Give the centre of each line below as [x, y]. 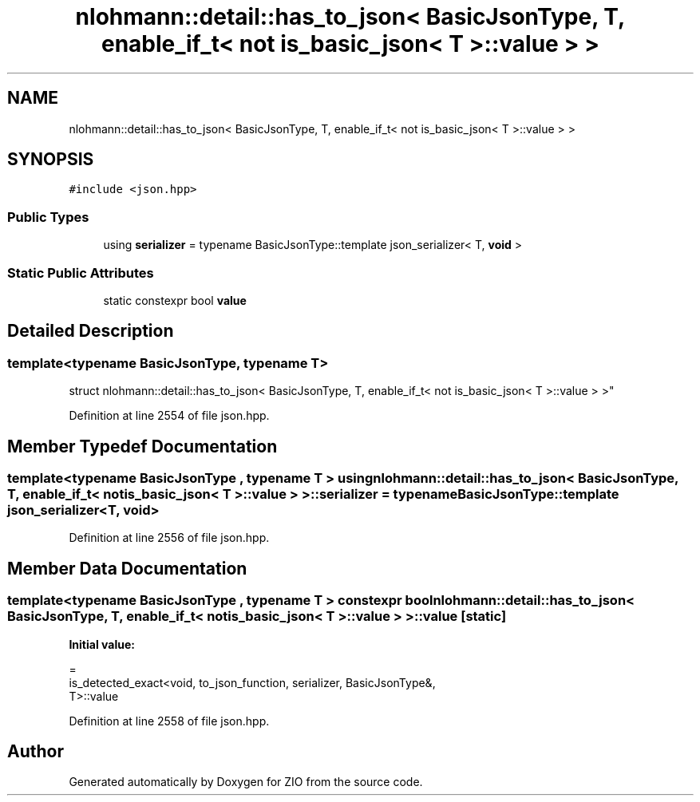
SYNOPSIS [51, 160]
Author [36, 752]
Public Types [48, 217]
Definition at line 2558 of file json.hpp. [169, 721]
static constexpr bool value [175, 300]
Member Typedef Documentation [142, 446]
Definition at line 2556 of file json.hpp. [169, 538]
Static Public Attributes [81, 273]
